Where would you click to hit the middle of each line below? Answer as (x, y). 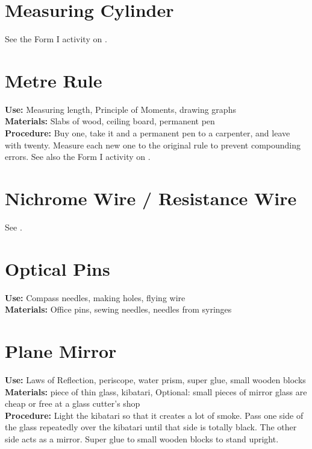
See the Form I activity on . (56, 39)
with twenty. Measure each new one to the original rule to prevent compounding (153, 145)
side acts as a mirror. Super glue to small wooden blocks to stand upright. (142, 438)
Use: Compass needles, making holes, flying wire (95, 297)
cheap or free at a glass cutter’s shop (73, 403)
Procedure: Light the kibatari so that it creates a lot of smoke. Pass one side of (154, 415)
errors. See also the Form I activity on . (78, 157)
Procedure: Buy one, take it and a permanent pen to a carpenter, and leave (148, 133)
